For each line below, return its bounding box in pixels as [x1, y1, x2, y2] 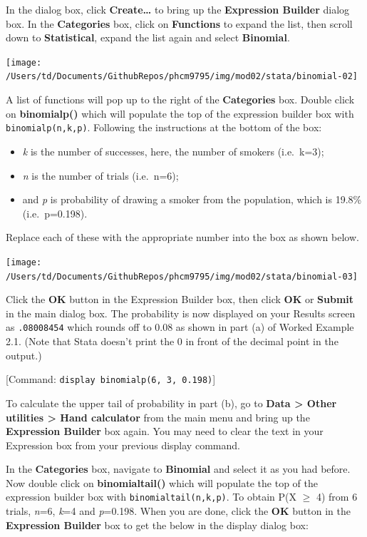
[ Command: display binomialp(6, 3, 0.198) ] [6, 372, 216, 387]
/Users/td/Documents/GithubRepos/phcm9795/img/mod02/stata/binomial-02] [6, 71, 358, 82]
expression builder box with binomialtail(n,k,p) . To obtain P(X [6, 489, 296, 504]
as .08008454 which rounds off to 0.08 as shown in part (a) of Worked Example [6, 319, 354, 334]
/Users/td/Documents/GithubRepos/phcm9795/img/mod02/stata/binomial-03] [6, 271, 358, 282]
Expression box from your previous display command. [6, 437, 240, 452]
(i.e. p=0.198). [22, 205, 88, 220]
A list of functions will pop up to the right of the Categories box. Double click [6, 92, 355, 107]
